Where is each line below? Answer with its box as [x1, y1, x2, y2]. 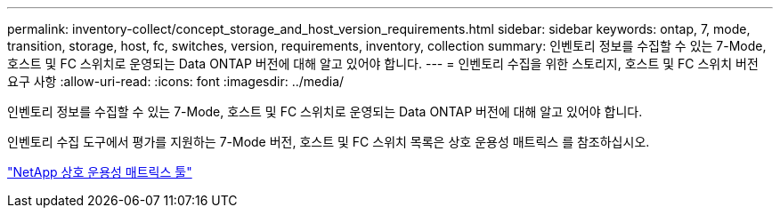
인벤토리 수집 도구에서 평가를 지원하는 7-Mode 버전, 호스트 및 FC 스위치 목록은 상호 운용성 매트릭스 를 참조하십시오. [7, 134, 650, 149]
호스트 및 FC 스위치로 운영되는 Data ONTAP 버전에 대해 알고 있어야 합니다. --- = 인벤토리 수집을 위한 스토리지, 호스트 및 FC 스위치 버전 [7, 56, 759, 71]
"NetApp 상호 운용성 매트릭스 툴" [7, 164, 192, 179]
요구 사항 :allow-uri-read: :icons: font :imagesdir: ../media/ [7, 74, 345, 89]
